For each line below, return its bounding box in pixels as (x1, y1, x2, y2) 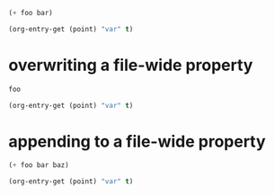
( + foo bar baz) (8, 161, 69, 170)
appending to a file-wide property (8, 131, 266, 152)
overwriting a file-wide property (8, 55, 253, 75)
